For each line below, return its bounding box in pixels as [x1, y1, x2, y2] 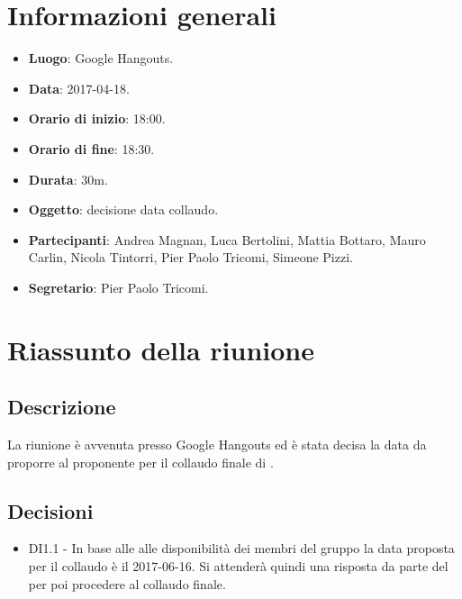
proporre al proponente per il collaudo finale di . [7, 452, 274, 471]
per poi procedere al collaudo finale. [28, 574, 226, 593]
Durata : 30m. [28, 169, 108, 188]
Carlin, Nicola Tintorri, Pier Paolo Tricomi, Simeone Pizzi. [28, 248, 353, 267]
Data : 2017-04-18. [28, 78, 130, 97]
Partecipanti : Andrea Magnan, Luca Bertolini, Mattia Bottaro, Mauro [28, 230, 426, 249]
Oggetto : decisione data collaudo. [28, 200, 219, 219]
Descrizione [7, 393, 116, 421]
